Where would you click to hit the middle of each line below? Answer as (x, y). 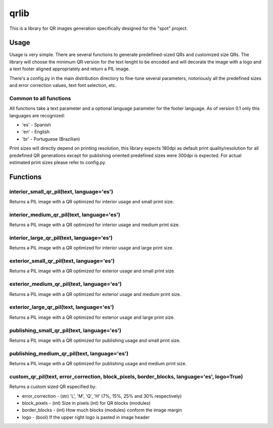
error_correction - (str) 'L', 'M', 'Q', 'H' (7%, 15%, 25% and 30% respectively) (102, 396)
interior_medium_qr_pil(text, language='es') (65, 215)
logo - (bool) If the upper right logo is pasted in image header (86, 417)
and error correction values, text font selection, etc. (63, 85)
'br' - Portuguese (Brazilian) (51, 139)
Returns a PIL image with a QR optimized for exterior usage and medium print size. (95, 294)
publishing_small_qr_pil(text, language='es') (65, 330)
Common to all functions (40, 98)
